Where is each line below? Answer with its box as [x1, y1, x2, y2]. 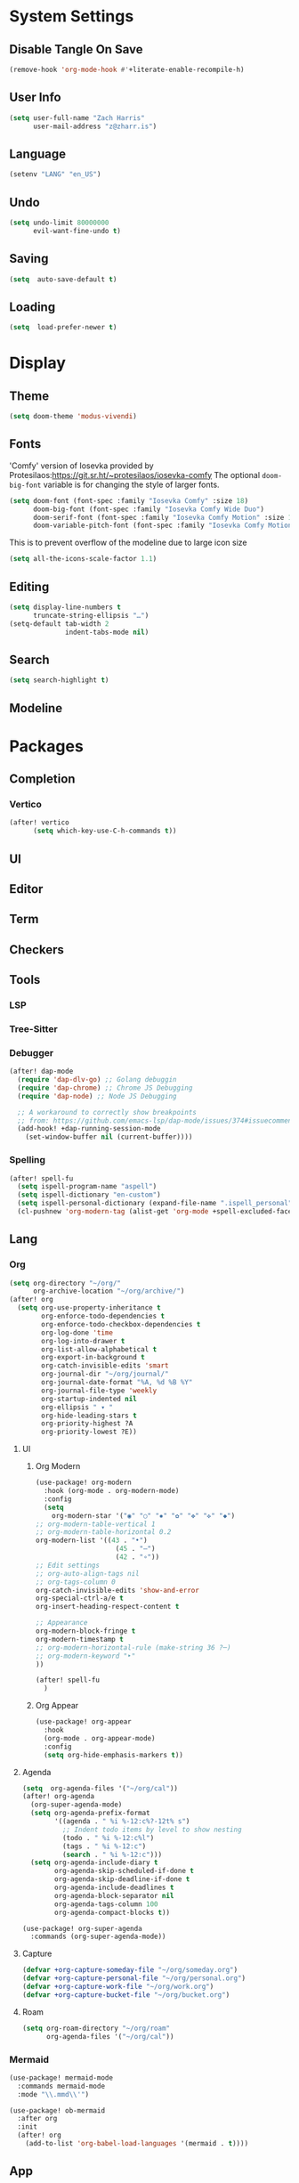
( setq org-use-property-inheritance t [17, 1303, 162, 1312]
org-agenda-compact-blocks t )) [54, 1908, 171, 1917]
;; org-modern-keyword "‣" [35, 1651, 136, 1660]
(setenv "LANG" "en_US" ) [9, 170, 101, 179]
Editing [9, 579, 50, 594]
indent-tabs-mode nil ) [65, 628, 149, 637]
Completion [9, 772, 76, 787]
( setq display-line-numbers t [9, 603, 122, 612]
